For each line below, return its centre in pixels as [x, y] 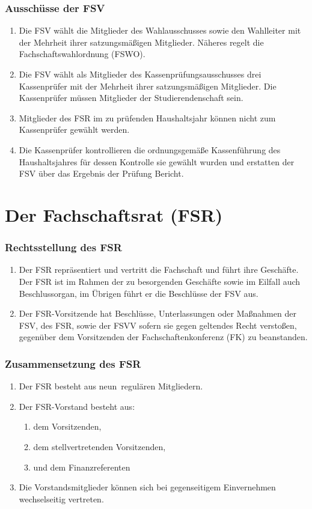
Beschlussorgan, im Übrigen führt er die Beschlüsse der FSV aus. [139, 293]
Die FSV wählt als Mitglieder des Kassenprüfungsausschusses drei [140, 74]
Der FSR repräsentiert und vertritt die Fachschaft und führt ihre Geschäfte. [159, 270]
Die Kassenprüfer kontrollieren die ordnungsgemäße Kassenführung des [150, 149]
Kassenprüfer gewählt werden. [74, 130]
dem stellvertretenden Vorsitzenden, [99, 446]
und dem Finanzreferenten [82, 467]
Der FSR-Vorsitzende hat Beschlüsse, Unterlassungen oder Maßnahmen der [158, 313]
